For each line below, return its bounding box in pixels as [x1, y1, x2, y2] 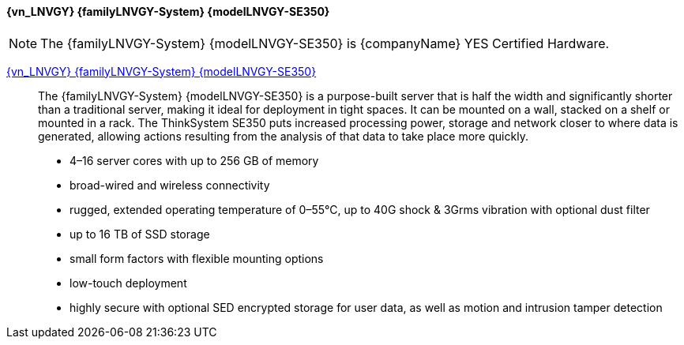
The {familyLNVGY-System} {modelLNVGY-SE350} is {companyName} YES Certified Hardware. [40, 35, 610, 51]
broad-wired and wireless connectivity [70, 178, 270, 192]
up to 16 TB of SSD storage [70, 227, 210, 241]
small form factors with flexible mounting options [70, 251, 324, 265]
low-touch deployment [70, 276, 187, 290]
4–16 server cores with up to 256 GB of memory [70, 153, 319, 167]
